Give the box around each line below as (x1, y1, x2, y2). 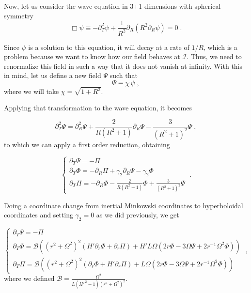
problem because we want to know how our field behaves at (4, 51, 180, 62)
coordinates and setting (4, 210, 73, 220)
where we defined (4, 273, 55, 283)
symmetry (4, 10, 33, 20)
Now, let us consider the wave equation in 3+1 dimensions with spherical (4, 1, 221, 11)
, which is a (204, 42, 237, 52)
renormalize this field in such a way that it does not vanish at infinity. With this (4, 61, 243, 71)
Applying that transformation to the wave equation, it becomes (4, 102, 192, 112)
